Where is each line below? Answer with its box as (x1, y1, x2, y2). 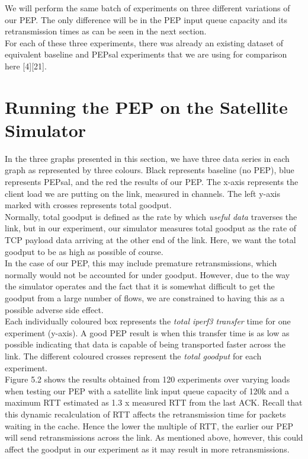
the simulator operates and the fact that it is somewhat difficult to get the (5, 280, 275, 292)
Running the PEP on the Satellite (5, 94, 288, 119)
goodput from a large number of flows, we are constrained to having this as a (5, 292, 285, 304)
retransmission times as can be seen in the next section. (5, 25, 207, 37)
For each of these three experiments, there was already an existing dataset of (5, 36, 284, 49)
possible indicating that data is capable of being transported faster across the (5, 338, 285, 350)
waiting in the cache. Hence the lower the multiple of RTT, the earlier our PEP (5, 419, 294, 432)
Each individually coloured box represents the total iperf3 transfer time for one (5, 315, 291, 327)
